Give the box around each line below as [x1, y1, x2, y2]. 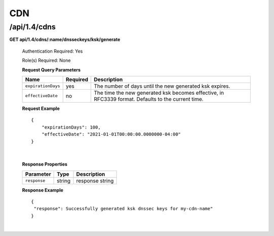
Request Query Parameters [22, 66, 81, 73]
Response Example [22, 187, 63, 193]
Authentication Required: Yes [22, 48, 83, 54]
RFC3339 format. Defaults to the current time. [94, 95, 204, 102]
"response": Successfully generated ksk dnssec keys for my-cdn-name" [33, 206, 213, 212]
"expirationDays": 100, [41, 124, 101, 130]
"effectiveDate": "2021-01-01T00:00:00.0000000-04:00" [41, 132, 181, 137]
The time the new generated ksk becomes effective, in [94, 89, 224, 96]
